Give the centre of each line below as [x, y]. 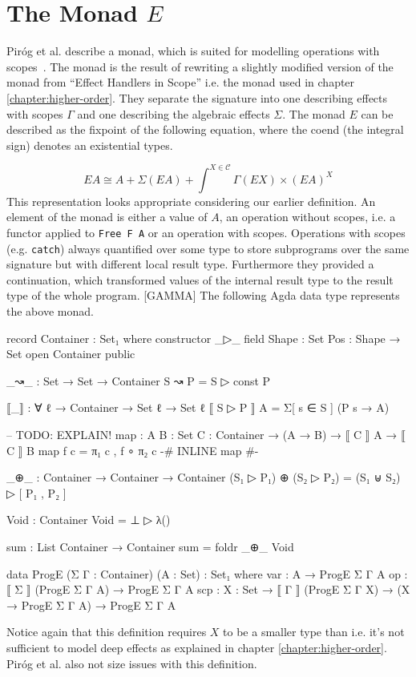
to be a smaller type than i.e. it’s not [314, 632]
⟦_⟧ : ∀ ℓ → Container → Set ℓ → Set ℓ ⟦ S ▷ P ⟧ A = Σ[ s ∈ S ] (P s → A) [198, 407]
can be [377, 113]
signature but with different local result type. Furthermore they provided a [190, 264]
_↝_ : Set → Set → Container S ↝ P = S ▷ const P [139, 380]
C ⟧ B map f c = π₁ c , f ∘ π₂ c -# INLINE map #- [133, 450]
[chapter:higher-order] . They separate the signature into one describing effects [197, 97]
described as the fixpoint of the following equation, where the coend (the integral [205, 129]
